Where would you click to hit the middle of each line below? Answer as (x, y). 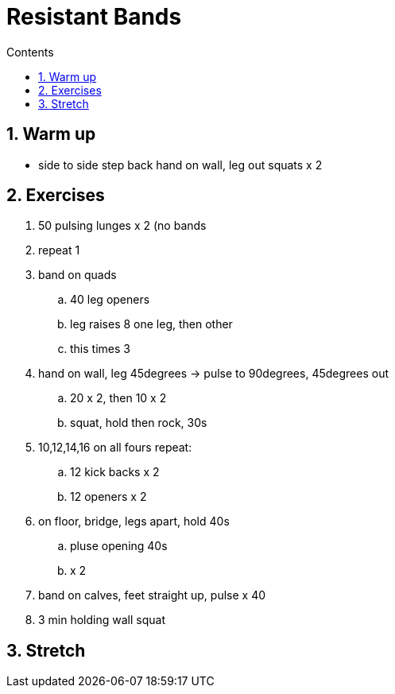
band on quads (77, 275)
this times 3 (100, 349)
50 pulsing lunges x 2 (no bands (122, 226)
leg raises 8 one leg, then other (151, 324)
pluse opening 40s (119, 546)
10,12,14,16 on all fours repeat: (115, 448)
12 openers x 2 (108, 497)
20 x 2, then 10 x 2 (118, 398)
